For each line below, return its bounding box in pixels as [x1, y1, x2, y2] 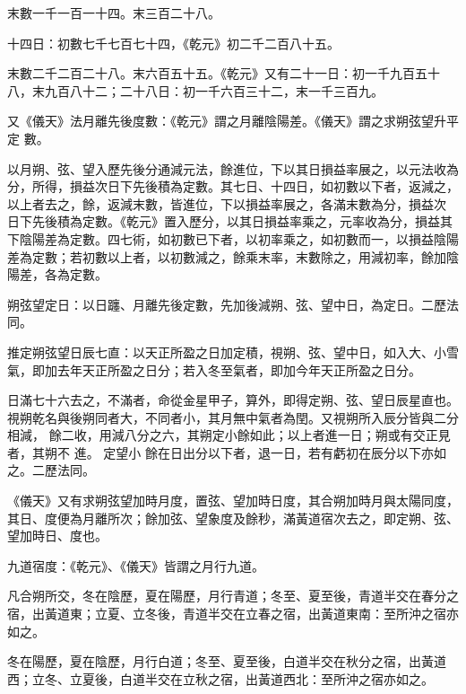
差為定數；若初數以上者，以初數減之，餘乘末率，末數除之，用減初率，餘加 [7, 247, 446, 266]
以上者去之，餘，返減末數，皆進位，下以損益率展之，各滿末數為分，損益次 [7, 194, 446, 213]
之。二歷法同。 [7, 461, 95, 479]
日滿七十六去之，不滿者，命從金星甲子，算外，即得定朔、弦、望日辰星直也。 [7, 391, 459, 409]
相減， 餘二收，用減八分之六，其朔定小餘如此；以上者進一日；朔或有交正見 [7, 426, 451, 444]
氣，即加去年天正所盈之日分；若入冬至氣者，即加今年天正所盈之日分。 [7, 360, 421, 379]
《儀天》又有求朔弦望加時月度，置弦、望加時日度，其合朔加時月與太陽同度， [7, 491, 459, 510]
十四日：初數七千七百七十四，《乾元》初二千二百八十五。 [7, 33, 340, 52]
